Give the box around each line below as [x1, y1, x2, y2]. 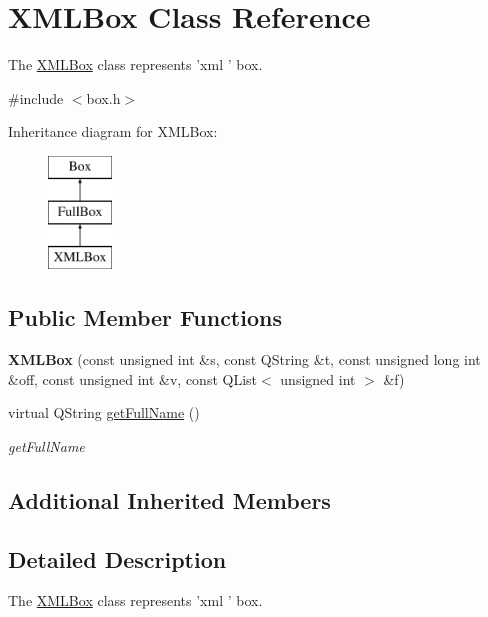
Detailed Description [8, 543, 227, 574]
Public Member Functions [8, 302, 282, 333]
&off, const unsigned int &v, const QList [8, 368, 258, 389]
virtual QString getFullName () [8, 402, 200, 423]
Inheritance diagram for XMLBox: [8, 121, 218, 142]
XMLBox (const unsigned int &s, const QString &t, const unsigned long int [8, 349, 481, 370]
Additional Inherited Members [8, 484, 331, 515]
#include [8, 87, 64, 108]
